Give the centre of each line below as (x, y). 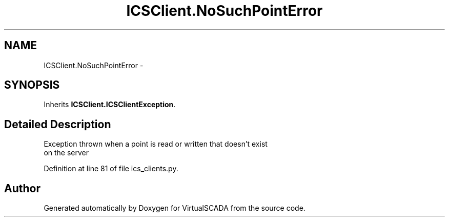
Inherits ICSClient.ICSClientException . (110, 105)
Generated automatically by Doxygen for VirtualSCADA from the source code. (175, 208)
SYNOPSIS (32, 85)
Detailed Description (58, 124)
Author (22, 188)
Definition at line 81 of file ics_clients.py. (111, 169)
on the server (66, 153)
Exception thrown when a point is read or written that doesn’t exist (156, 144)
